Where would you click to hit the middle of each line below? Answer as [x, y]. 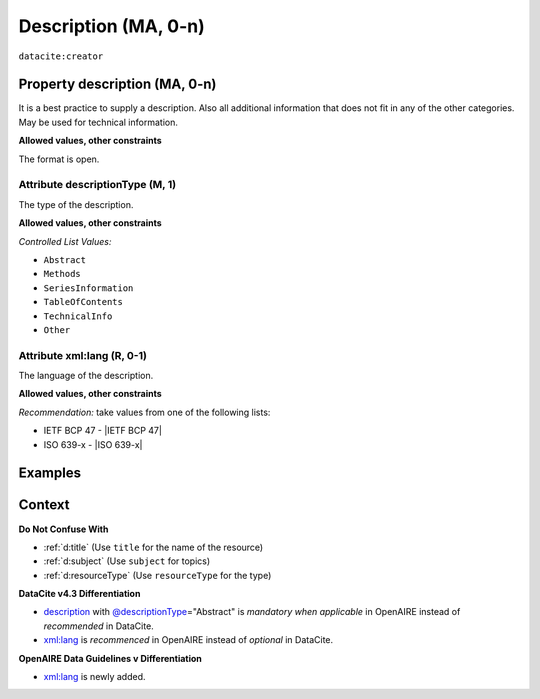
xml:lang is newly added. [94, 677]
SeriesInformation [88, 288]
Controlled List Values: [65, 241]
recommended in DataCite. [98, 626]
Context [44, 505]
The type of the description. [76, 204]
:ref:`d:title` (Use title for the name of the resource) [153, 547]
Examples [50, 473]
